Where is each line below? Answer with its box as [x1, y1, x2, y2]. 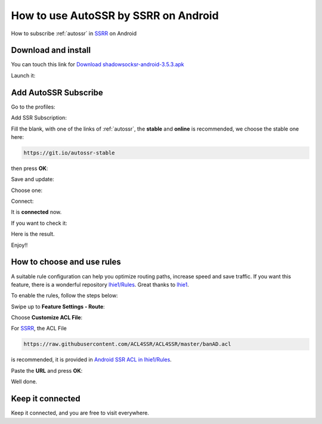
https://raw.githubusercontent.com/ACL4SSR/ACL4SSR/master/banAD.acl [23, 341, 231, 348]
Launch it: [11, 72, 36, 79]
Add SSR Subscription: [11, 114, 67, 122]
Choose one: [11, 187, 43, 194]
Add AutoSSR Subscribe [11, 87, 104, 98]
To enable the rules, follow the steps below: [11, 292, 119, 299]
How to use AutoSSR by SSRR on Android [11, 9, 219, 22]
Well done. [11, 378, 38, 385]
